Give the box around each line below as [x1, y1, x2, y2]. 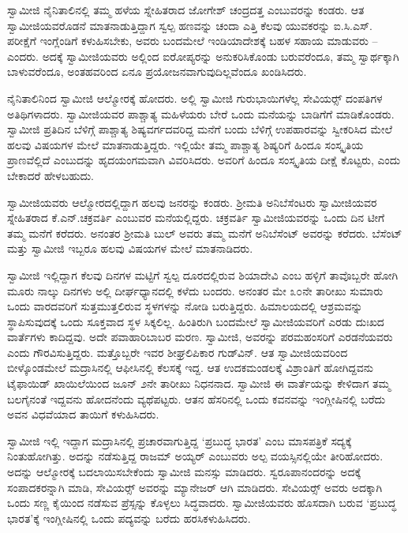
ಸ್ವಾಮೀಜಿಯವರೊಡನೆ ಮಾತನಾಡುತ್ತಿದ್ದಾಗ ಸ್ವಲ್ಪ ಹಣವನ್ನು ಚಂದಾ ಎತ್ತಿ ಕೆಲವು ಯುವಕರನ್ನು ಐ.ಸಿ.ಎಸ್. [7, 17, 372, 33]
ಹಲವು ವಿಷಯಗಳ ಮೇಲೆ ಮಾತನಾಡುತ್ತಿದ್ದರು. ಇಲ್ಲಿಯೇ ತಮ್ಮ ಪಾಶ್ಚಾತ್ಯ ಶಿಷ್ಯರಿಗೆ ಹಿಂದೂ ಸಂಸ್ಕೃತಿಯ [7, 136, 364, 152]
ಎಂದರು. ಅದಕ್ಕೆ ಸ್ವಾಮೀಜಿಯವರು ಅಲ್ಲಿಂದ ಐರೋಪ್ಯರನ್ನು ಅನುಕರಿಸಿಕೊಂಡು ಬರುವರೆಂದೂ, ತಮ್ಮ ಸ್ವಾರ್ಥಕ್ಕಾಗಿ [7, 47, 399, 64]
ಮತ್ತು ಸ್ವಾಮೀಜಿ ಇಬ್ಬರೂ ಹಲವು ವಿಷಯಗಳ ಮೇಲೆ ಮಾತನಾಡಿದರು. [7, 240, 253, 257]
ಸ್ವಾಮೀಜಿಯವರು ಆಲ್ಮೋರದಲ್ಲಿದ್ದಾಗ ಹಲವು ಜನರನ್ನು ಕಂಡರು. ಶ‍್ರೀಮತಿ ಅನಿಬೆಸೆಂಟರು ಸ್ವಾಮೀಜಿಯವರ [7, 193, 377, 210]
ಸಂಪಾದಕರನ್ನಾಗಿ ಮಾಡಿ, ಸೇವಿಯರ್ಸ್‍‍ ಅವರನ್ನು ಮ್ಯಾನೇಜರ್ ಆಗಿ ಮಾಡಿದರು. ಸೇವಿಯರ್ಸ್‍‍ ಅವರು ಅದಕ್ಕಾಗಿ [7, 479, 383, 495]
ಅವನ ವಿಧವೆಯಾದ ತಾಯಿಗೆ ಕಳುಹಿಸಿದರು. [7, 406, 159, 422]
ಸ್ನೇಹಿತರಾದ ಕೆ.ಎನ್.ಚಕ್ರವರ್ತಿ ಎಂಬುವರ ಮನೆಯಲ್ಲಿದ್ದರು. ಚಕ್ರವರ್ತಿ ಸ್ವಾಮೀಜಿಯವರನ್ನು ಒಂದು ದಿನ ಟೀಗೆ [7, 209, 385, 226]
